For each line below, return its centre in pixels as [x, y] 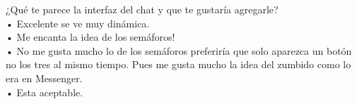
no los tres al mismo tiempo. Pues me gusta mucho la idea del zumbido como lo [178, 64]
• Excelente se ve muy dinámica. [78, 23]
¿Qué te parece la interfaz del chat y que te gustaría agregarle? [142, 9]
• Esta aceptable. [45, 92]
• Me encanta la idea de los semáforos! [90, 37]
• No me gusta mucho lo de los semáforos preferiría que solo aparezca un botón [179, 50]
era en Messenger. [44, 78]
